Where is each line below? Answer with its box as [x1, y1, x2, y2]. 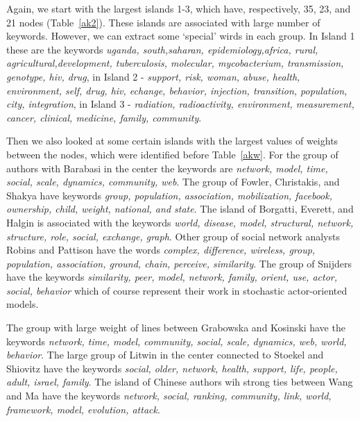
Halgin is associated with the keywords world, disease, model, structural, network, [6, 215, 354, 229]
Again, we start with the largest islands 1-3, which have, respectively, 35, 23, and [6, 1, 351, 15]
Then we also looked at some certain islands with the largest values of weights [6, 133, 338, 148]
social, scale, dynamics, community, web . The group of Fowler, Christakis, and [6, 174, 340, 189]
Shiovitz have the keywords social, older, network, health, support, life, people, [6, 361, 338, 375]
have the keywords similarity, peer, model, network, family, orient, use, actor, [6, 270, 338, 284]
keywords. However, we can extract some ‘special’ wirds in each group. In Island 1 [6, 28, 355, 43]
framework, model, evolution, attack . [6, 402, 160, 416]
